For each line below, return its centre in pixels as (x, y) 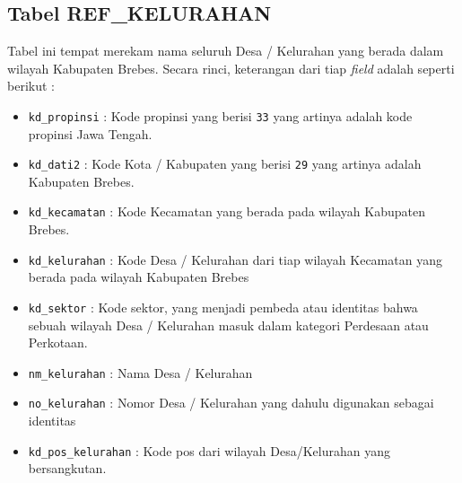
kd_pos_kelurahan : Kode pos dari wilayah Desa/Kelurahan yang (209, 450)
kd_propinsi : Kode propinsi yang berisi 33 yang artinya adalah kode (220, 115)
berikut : (31, 86)
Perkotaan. (58, 342)
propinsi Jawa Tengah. (90, 133)
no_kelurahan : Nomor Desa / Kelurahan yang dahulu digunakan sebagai (231, 403)
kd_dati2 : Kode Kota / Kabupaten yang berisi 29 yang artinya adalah (225, 164)
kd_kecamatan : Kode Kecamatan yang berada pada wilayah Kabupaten (227, 211)
